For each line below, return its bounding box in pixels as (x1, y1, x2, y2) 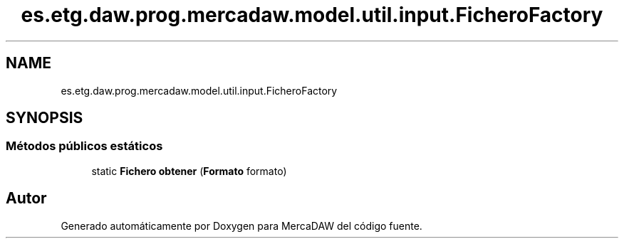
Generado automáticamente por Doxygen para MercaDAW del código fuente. (61, 219, 422, 232)
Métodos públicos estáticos (6, 139, 163, 154)
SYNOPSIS (6, 109, 83, 127)
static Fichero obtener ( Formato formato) (91, 164, 287, 177)
